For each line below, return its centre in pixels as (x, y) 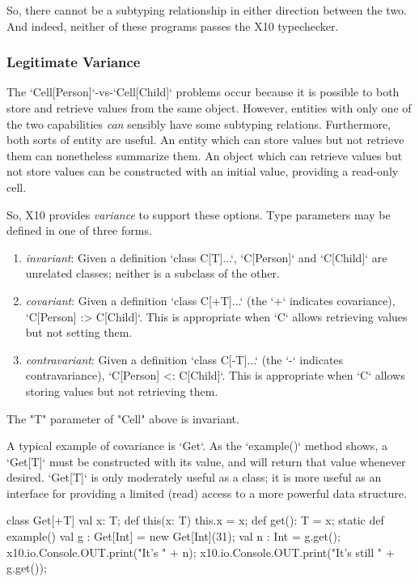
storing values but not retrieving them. (122, 391)
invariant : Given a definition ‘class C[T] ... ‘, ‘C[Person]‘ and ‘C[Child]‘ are (206, 257)
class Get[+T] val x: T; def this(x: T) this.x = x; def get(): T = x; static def (195, 520)
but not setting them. (79, 332)
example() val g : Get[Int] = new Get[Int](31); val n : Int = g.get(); (174, 536)
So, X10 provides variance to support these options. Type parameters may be (199, 214)
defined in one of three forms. (79, 230)
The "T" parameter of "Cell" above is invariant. (123, 418)
